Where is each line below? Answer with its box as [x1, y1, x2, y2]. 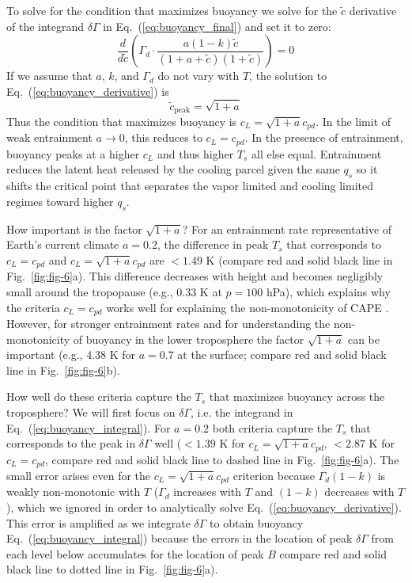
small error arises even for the [6, 467, 151, 484]
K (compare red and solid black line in [206, 251, 393, 268]
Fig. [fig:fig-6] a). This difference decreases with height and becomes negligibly [6, 268, 384, 284]
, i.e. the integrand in [190, 403, 293, 420]
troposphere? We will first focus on [6, 403, 176, 420]
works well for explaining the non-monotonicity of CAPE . [106, 299, 389, 315]
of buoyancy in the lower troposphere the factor [73, 330, 304, 347]
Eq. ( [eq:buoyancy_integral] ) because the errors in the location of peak [6, 530, 353, 547]
